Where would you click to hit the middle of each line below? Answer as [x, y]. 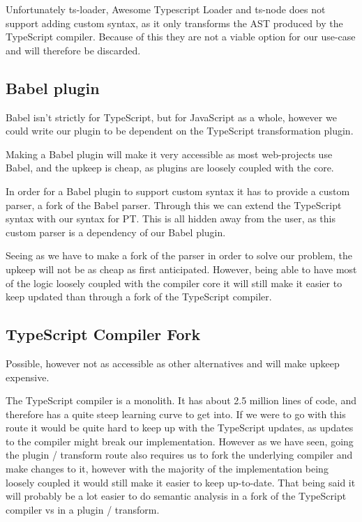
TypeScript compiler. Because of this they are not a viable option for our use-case [181, 37]
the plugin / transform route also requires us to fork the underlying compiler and [179, 455]
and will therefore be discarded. [73, 50]
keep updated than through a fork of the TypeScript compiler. [139, 297]
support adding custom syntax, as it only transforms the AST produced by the [174, 23]
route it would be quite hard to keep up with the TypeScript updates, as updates [180, 428]
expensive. [28, 377]
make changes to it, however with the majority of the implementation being [167, 469]
